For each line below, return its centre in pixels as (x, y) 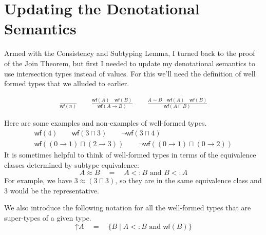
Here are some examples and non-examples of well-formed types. (106, 123)
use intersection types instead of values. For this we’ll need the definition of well (130, 73)
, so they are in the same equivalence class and (188, 180)
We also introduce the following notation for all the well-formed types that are (128, 208)
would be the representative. (54, 190)
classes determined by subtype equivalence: (72, 164)
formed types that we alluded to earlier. (67, 83)
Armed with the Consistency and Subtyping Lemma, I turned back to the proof (130, 53)
